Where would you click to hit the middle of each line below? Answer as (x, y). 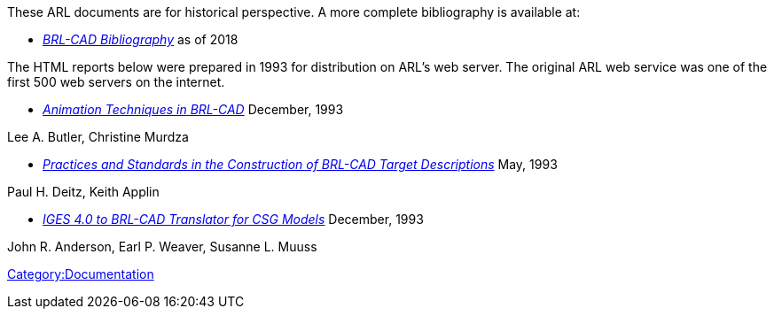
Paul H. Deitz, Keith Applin (83, 192)
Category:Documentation (81, 274)
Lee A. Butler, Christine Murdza (98, 137)
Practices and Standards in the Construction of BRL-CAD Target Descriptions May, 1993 (300, 164)
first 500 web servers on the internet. (116, 82)
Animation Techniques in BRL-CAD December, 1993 (193, 109)
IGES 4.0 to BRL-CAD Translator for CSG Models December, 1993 (233, 219)
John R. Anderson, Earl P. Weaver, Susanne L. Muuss (162, 247)
